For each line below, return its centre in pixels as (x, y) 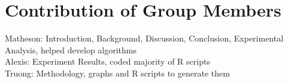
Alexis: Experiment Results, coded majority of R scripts (107, 61)
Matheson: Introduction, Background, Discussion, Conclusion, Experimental (144, 38)
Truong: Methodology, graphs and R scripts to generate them (117, 73)
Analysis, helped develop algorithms (71, 50)
